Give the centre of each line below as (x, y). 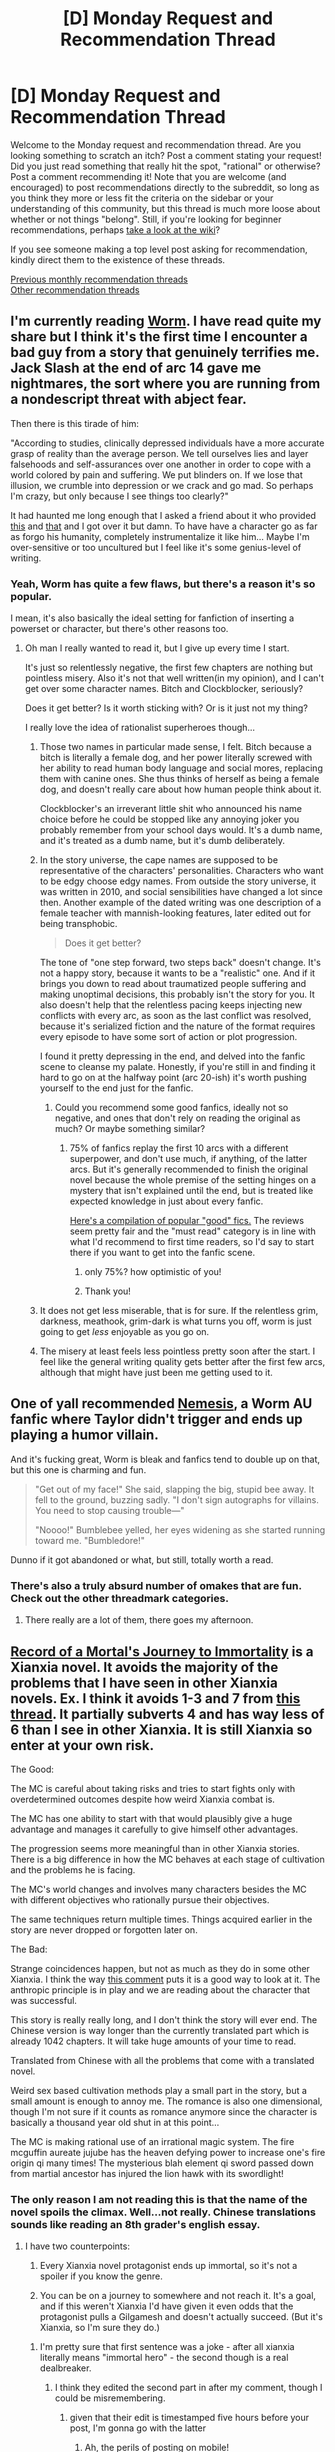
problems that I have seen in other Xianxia (144, 1682)
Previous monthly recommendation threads (99, 279)
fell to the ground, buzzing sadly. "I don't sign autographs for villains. (177, 1499)
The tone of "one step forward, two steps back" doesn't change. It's (180, 963)
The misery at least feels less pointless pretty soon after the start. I (177, 1351)
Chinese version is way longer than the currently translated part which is (160, 2030)
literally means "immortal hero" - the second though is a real (164, 2358)
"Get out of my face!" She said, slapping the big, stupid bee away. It (174, 1489)
